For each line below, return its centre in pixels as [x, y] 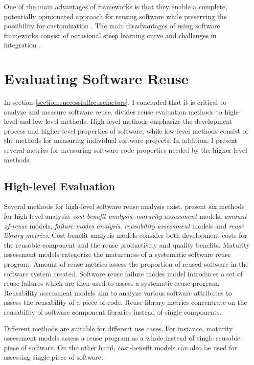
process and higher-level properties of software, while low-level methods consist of [126, 130]
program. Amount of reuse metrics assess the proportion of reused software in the [126, 264]
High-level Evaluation [60, 186]
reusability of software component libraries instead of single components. [113, 311]
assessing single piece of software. [54, 357]
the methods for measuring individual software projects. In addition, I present [121, 140]
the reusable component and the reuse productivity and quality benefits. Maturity [127, 244]
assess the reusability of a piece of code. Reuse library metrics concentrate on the [126, 302]
